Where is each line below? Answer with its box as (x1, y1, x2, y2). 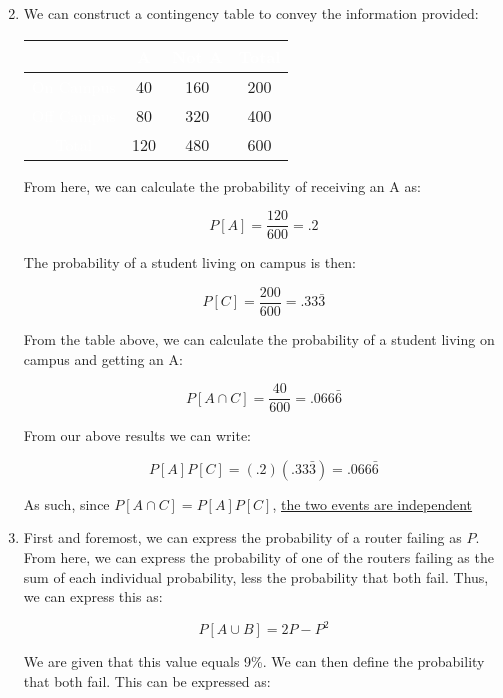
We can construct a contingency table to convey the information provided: (23, 3, 479, 23)
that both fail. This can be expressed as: (23, 670, 271, 691)
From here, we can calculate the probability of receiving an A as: (23, 175, 421, 196)
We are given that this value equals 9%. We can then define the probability (23, 651, 485, 672)
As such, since (23, 493, 110, 514)
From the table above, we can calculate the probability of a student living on (23, 328, 495, 349)
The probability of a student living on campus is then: (23, 252, 356, 273)
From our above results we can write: (23, 425, 252, 446)
